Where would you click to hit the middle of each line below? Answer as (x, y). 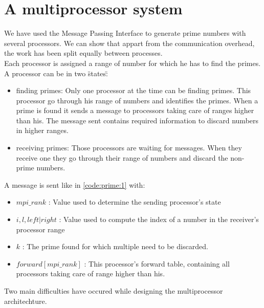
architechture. (26, 301)
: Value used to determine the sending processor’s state (135, 202)
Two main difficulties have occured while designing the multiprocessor (114, 291)
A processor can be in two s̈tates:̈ (56, 73)
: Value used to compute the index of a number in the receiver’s (159, 219)
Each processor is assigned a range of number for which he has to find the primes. (133, 63)
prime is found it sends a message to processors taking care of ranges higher (135, 110)
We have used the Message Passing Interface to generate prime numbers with (125, 33)
